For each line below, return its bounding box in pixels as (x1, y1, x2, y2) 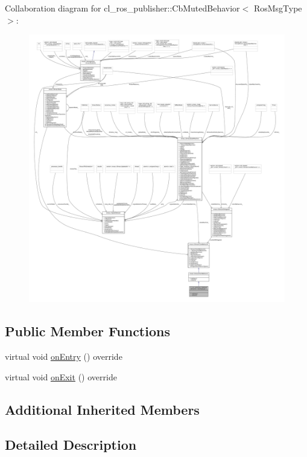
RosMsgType (253, 2, 302, 14)
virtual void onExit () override (5, 370, 117, 383)
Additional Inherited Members (5, 400, 200, 418)
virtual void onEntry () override (5, 350, 122, 363)
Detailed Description (5, 435, 137, 454)
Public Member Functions (5, 322, 170, 340)
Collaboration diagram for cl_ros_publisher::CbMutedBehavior (5, 2, 240, 14)
